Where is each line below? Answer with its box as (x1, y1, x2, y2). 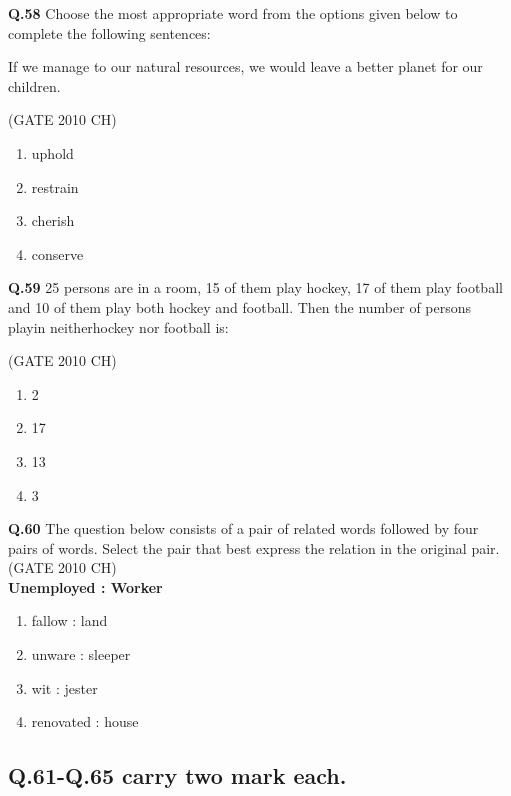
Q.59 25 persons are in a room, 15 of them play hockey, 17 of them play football (8, 277, 503, 298)
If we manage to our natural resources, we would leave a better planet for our (8, 56, 483, 77)
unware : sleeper (31, 644, 131, 665)
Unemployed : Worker (8, 576, 163, 597)
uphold (31, 142, 74, 163)
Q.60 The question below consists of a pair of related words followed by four (8, 518, 479, 539)
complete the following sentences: (8, 22, 211, 43)
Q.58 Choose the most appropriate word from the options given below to (8, 3, 458, 23)
